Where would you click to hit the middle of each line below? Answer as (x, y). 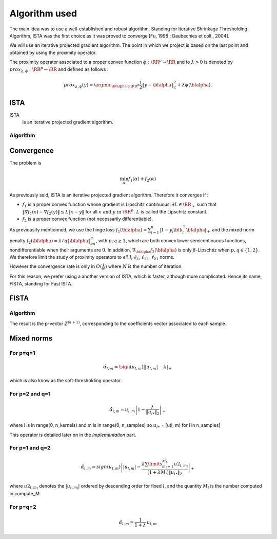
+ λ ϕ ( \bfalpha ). (195, 85)
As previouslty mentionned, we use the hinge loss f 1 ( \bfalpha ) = (78, 230)
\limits (155, 464)
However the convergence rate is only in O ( (56, 266)
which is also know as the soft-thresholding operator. (66, 380)
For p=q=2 (23, 507)
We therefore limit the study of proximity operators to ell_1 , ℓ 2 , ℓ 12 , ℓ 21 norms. (92, 258)
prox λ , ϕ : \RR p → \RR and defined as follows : (59, 69)
